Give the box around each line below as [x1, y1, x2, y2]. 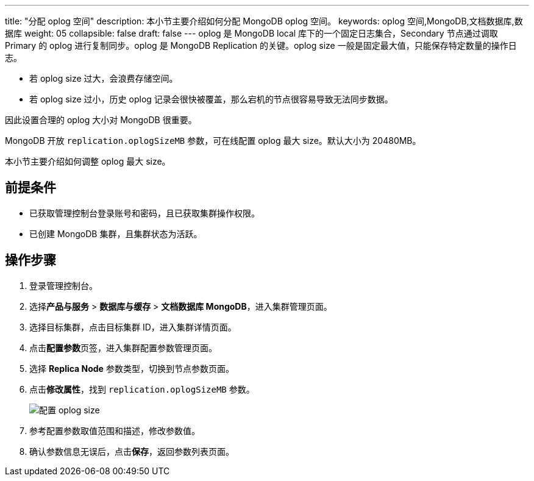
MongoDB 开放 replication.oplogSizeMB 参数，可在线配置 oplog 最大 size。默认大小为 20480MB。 [5, 135, 421, 146]
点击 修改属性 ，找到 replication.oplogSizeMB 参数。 [29, 383, 255, 394]
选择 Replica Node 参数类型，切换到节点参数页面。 [29, 363, 234, 374]
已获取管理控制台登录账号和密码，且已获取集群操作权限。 [29, 207, 260, 218]
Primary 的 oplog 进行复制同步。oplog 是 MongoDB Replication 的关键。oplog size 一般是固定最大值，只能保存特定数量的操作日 [5, 40, 517, 51]
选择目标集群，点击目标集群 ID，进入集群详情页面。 [29, 321, 237, 332]
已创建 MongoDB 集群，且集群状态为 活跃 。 [29, 228, 202, 239]
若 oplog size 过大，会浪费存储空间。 [29, 73, 178, 84]
